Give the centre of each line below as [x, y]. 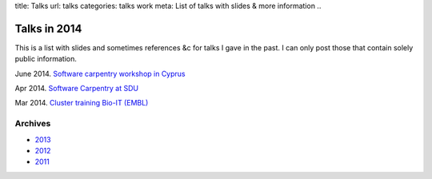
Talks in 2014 [48, 28]
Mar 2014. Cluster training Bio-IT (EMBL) [82, 103]
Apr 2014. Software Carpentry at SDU [77, 89]
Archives [33, 124]
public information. [46, 59]
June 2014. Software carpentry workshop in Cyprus [100, 74]
